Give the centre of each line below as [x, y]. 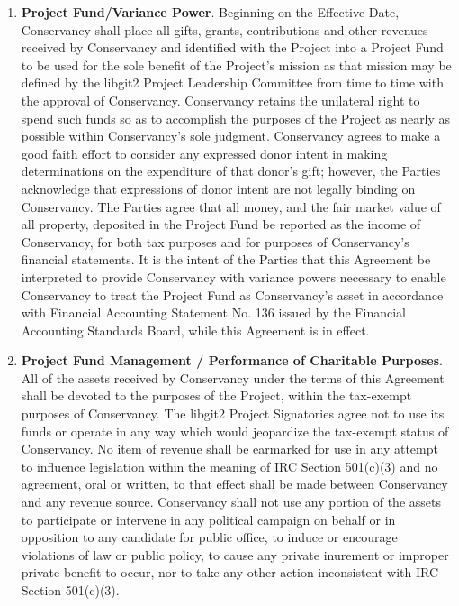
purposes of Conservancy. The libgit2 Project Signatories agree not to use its [233, 413]
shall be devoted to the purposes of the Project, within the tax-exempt [216, 395]
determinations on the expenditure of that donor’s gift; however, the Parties [231, 171]
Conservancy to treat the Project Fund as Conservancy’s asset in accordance [232, 294]
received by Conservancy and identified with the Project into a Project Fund [232, 47]
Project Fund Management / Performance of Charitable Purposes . [232, 360]
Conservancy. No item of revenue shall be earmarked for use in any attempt [229, 449]
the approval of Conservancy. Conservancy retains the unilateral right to [220, 100]
